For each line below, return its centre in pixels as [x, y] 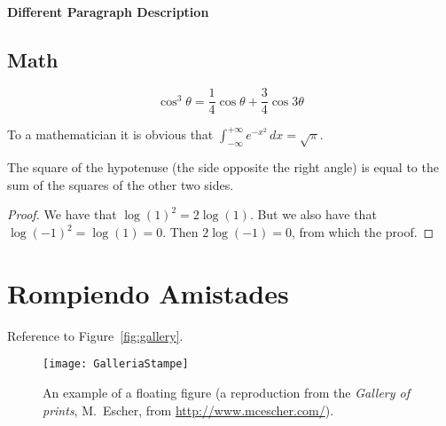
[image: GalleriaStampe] [116, 364]
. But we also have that [313, 214]
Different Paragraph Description [108, 11]
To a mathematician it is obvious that [110, 134]
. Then [180, 232]
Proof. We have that [62, 214]
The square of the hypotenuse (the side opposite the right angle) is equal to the [223, 167]
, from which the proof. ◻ [363, 232]
